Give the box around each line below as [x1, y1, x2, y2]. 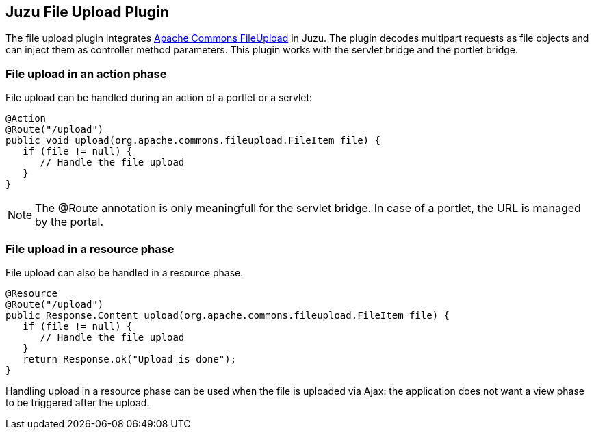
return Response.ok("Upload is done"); [23, 353, 237, 365]
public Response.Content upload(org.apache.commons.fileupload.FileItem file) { [5, 309, 450, 321]
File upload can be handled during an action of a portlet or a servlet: [5, 92, 313, 104]
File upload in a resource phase [5, 241, 175, 256]
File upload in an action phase [5, 66, 167, 81]
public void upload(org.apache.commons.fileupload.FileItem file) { [5, 135, 380, 146]
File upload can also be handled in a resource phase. [5, 266, 244, 278]
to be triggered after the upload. [5, 396, 150, 408]
